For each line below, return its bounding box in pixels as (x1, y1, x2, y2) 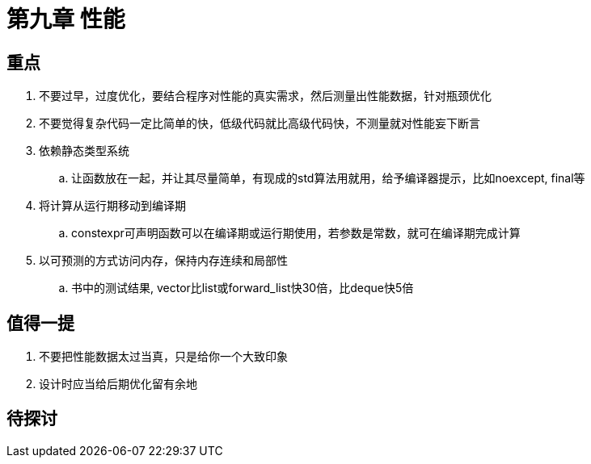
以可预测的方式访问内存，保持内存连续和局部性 (39, 253, 288, 268)
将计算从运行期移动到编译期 (39, 199, 186, 213)
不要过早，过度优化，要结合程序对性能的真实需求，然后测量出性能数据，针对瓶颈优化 (39, 89, 492, 103)
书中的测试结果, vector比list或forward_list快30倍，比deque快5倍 (71, 281, 414, 295)
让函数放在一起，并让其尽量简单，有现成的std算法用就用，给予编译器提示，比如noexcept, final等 (71, 171, 585, 186)
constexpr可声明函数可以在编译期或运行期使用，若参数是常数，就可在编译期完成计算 (71, 226, 521, 240)
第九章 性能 (6, 6, 125, 33)
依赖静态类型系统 (39, 144, 129, 158)
